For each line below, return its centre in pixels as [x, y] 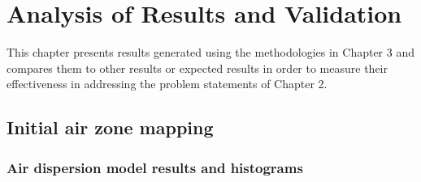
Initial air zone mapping [110, 127]
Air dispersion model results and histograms [155, 167]
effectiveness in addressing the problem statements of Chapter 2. [167, 84]
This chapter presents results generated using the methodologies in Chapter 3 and [210, 52]
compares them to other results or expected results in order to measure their [197, 68]
